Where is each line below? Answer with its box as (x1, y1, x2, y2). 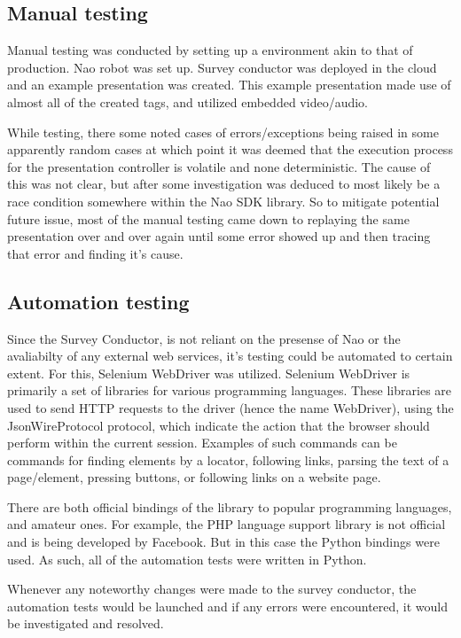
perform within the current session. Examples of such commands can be (7, 433, 397, 452)
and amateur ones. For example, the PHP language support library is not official (7, 515, 446, 533)
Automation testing (7, 287, 190, 315)
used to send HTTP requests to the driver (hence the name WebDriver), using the (7, 398, 454, 416)
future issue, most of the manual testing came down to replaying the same (7, 209, 410, 228)
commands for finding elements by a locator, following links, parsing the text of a (7, 450, 449, 469)
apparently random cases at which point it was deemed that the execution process (7, 140, 453, 159)
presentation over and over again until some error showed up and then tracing (7, 227, 431, 245)
